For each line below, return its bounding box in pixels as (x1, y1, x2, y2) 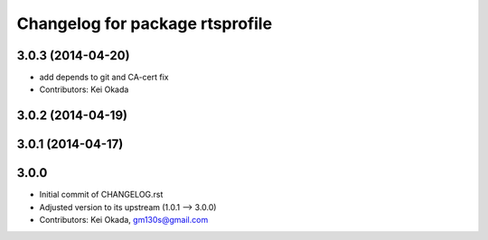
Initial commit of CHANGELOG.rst (39, 189, 164, 200)
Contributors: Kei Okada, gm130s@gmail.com (39, 215, 209, 226)
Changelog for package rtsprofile (16, 14, 273, 33)
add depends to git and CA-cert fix (39, 72, 169, 83)
